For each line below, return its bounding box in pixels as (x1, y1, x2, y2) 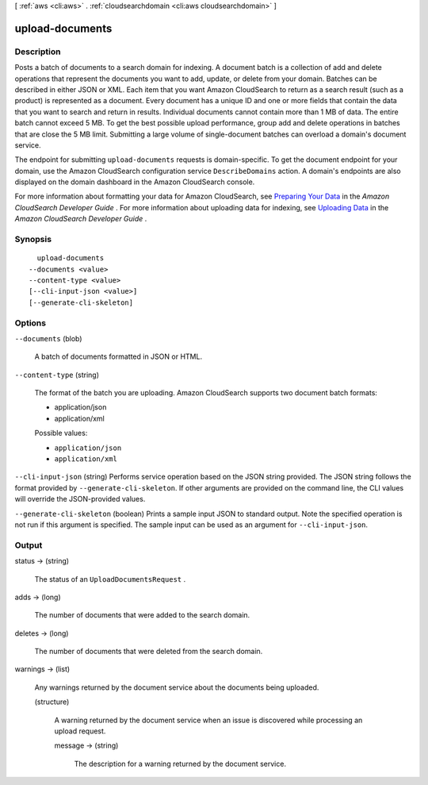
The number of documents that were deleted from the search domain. (34, 647, 263, 656)
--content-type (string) (14, 370, 99, 379)
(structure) (34, 697, 70, 706)
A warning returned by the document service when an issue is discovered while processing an (54, 715, 363, 725)
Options (14, 317, 47, 329)
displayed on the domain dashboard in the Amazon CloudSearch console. (14, 177, 255, 187)
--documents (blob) (14, 333, 82, 343)
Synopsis (14, 234, 52, 244)
